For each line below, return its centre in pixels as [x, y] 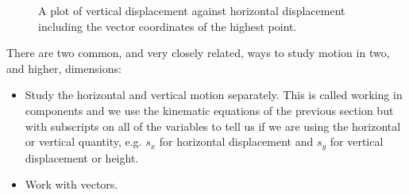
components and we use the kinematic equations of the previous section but [209, 110]
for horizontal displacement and [236, 141]
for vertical [357, 141]
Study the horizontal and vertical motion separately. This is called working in [214, 95]
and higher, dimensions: [64, 68]
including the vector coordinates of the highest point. [168, 26]
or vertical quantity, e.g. [83, 141]
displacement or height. [82, 157]
